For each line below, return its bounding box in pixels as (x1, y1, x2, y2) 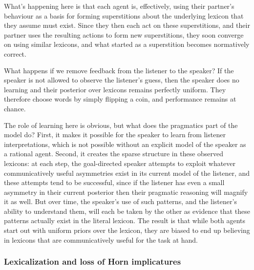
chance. (4, 103, 26, 113)
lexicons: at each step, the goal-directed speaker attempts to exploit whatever (4, 158, 236, 168)
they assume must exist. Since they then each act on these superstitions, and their (4, 20, 250, 30)
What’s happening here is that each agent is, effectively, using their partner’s (4, 1, 234, 11)
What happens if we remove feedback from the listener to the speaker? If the (4, 65, 234, 75)
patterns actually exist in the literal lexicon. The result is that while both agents (4, 215, 246, 226)
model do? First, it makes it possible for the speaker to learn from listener (4, 129, 226, 140)
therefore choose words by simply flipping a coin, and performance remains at (4, 94, 236, 104)
